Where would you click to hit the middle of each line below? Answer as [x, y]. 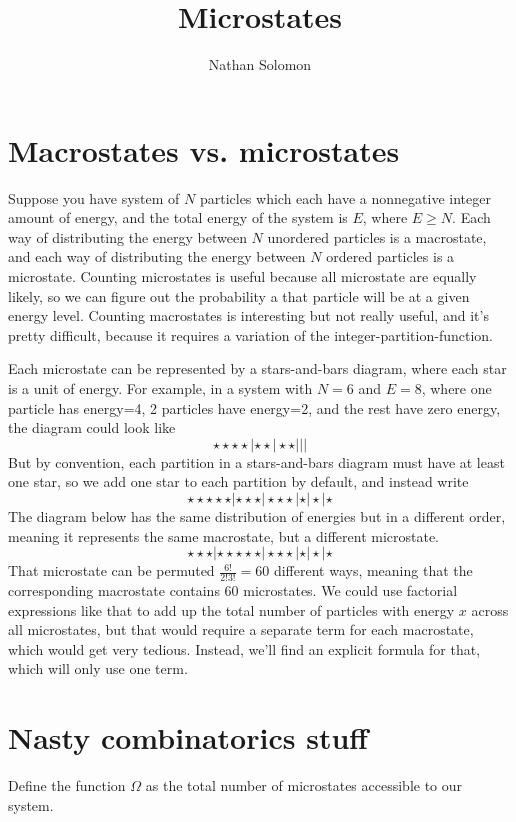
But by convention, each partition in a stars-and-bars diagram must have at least [256, 461]
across [490, 609]
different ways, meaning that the [373, 570]
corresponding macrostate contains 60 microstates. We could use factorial [233, 589]
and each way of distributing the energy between [157, 256]
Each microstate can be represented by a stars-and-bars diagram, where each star [257, 368]
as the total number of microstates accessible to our [304, 785]
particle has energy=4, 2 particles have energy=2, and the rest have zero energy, [254, 407]
